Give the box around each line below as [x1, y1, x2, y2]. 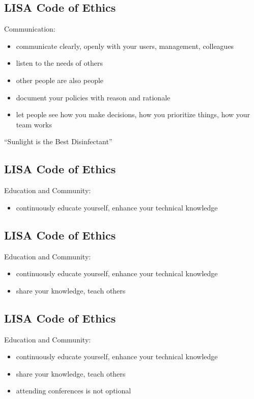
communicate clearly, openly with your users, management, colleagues [16, 40, 234, 51]
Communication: [4, 23, 55, 34]
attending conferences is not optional [16, 385, 131, 396]
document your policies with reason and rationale [16, 92, 171, 102]
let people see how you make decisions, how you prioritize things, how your [16, 109, 250, 120]
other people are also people [16, 74, 104, 85]
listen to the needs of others [16, 58, 103, 68]
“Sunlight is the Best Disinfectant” [4, 136, 112, 147]
